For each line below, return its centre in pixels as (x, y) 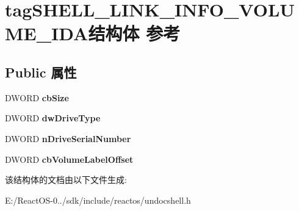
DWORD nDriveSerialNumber (68, 138)
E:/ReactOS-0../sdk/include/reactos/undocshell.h (98, 200)
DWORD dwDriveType (53, 118)
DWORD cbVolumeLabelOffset (69, 159)
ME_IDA (47, 33)
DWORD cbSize (37, 97)
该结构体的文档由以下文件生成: (66, 180)
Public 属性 (41, 72)
